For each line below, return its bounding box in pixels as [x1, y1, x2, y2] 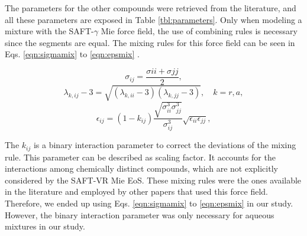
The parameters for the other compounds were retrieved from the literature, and [5, 2, 296, 14]
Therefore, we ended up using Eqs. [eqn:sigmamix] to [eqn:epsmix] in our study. [5, 197, 293, 209]
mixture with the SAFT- [5, 25, 94, 37]
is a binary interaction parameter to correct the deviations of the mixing [33, 139, 296, 151]
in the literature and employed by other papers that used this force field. [5, 185, 268, 198]
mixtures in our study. [5, 220, 85, 232]
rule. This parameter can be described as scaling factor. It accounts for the [5, 150, 276, 163]
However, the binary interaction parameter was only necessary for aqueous [5, 208, 274, 221]
